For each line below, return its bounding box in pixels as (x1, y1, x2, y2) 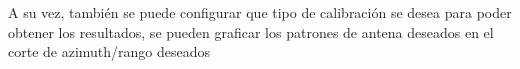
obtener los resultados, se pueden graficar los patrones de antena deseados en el (8, 21, 494, 42)
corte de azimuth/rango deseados (8, 41, 211, 62)
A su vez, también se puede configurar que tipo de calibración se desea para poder (8, 2, 512, 22)
